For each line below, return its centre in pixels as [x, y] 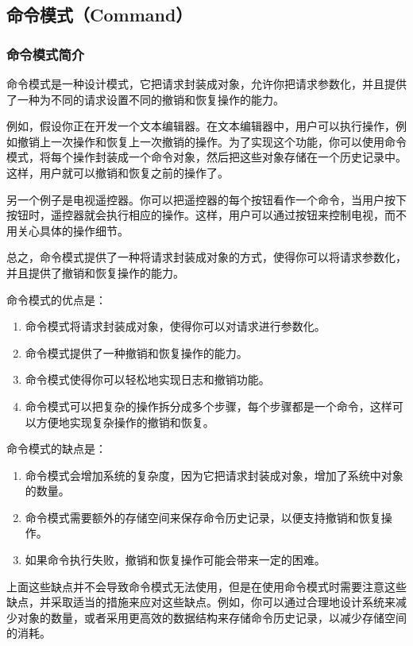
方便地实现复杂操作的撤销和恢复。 [125, 422]
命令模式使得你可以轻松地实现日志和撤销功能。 [147, 379]
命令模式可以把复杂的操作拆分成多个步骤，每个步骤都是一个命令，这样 [208, 406]
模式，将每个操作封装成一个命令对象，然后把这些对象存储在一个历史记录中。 [206, 157]
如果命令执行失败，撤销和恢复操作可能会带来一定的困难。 [175, 560]
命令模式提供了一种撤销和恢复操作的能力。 [136, 352]
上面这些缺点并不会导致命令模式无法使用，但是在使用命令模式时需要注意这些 [206, 586]
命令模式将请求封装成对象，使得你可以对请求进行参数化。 [175, 326]
